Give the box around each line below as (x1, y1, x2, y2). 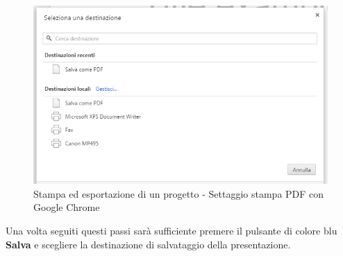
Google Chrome (33, 200, 100, 214)
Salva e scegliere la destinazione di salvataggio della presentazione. (6, 237, 291, 251)
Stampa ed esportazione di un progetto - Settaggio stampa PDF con (33, 186, 324, 200)
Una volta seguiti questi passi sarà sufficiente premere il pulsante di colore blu (6, 223, 337, 238)
